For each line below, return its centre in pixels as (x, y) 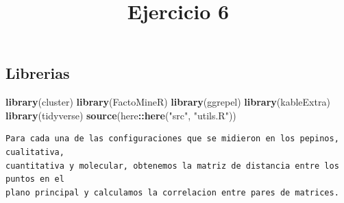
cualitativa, (35, 152)
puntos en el (35, 179)
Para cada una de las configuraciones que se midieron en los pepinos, (172, 139)
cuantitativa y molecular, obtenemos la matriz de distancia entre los (172, 166)
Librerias (38, 73)
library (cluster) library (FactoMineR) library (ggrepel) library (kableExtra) (168, 102)
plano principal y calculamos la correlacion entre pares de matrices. (172, 192)
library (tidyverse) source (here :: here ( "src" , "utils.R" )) (121, 115)
